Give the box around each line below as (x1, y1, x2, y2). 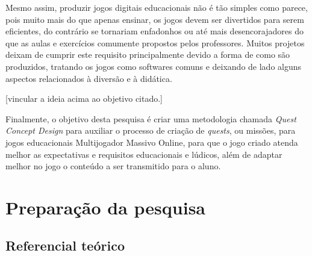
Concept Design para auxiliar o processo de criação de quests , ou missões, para (5, 124, 296, 137)
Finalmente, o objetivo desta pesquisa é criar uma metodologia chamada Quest (5, 112, 296, 125)
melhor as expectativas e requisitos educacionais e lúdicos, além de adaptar (5, 148, 282, 160)
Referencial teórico (5, 236, 125, 255)
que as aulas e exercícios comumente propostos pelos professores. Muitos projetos (5, 36, 305, 49)
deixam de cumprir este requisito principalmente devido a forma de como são (5, 48, 290, 61)
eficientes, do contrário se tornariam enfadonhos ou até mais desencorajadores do (5, 25, 304, 37)
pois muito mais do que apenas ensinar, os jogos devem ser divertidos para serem (5, 13, 304, 25)
